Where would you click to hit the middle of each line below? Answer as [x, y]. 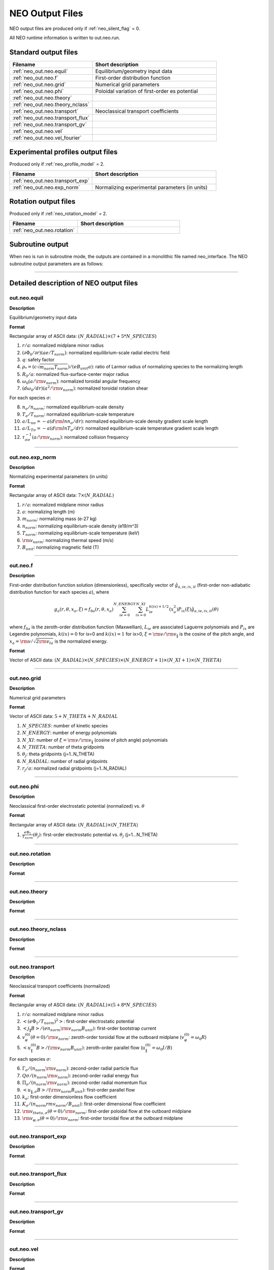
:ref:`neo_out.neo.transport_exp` [51, 180]
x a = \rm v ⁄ [21, 642]
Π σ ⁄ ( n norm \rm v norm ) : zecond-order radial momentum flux [84, 1083]
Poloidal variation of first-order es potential [146, 91]
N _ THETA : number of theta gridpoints [63, 747]
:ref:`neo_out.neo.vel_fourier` [47, 138]
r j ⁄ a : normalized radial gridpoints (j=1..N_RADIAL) [74, 769]
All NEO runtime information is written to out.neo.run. [65, 38]
